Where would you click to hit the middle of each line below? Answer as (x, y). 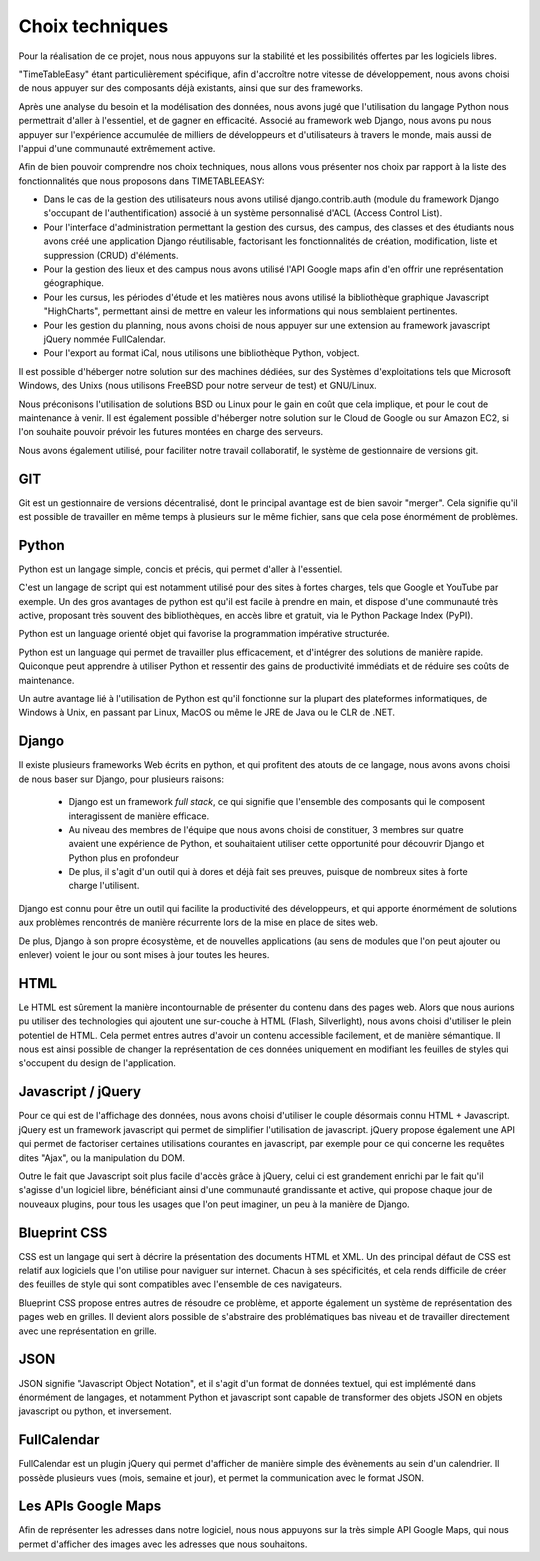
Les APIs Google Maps (90, 1506)
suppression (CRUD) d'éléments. (111, 255)
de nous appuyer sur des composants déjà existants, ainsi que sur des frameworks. (191, 88)
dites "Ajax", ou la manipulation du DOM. (101, 1157)
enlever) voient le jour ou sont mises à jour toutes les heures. (144, 955)
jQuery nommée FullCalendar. (104, 339)
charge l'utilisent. (104, 886)
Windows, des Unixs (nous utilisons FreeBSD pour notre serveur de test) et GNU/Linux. (197, 386)
